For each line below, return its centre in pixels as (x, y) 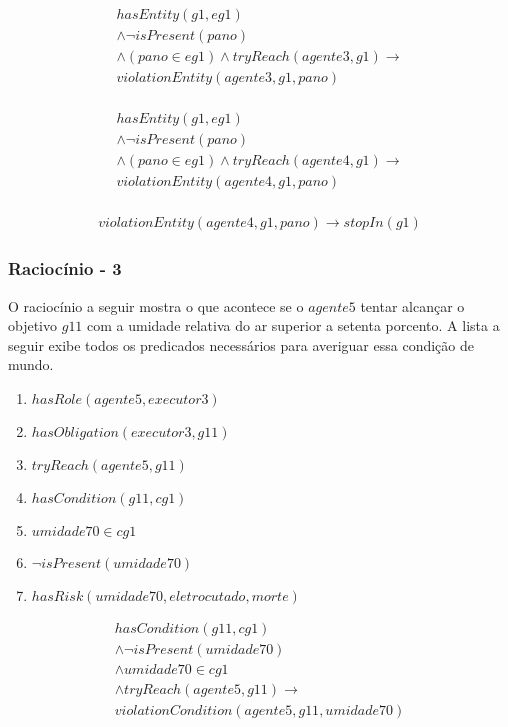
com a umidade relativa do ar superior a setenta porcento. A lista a (293, 325)
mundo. (31, 364)
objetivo (33, 325)
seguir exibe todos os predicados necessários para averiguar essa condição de (241, 344)
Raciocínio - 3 (65, 268)
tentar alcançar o (412, 305)
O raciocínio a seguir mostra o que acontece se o (156, 305)
